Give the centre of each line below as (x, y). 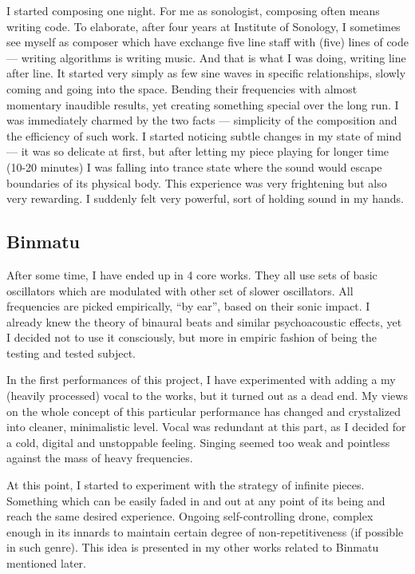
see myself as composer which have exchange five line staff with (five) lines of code (208, 42)
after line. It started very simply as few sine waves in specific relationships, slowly (206, 73)
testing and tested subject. (71, 352)
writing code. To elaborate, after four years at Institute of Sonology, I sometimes (204, 26)
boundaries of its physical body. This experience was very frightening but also (197, 182)
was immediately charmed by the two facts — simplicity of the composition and (202, 120)
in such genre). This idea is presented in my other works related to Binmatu (193, 547)
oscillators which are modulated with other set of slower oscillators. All (180, 290)
